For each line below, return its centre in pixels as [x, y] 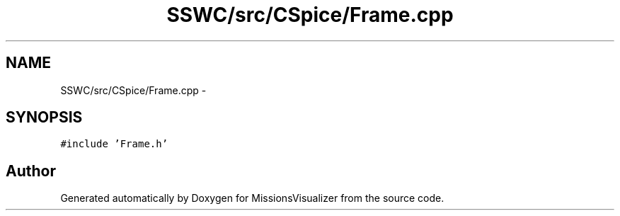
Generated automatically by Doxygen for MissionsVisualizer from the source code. [252, 198]
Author [31, 171]
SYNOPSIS [44, 118]
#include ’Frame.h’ [114, 144]
